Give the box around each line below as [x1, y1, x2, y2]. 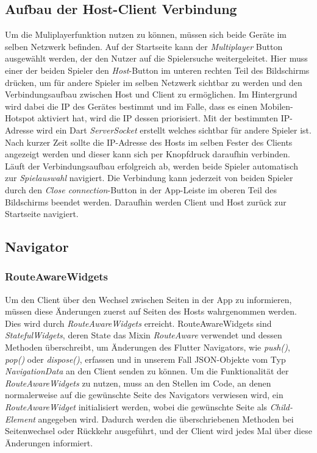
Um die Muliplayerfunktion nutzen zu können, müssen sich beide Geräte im [5, 28, 287, 41]
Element [5, 412, 35, 425]
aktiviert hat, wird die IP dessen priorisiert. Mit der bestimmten [37, 112, 279, 124]
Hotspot [5, 112, 35, 124]
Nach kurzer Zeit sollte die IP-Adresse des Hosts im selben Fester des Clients [5, 135, 293, 148]
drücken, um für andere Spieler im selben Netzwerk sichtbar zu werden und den [5, 76, 302, 88]
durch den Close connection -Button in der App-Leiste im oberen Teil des [5, 183, 277, 196]
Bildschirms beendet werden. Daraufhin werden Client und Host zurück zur [5, 195, 287, 208]
